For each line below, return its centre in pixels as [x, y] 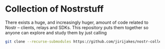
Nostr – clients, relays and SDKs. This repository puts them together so [77, 27]
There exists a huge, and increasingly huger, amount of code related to [77, 22]
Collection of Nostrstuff [55, 9]
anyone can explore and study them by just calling [56, 33]
